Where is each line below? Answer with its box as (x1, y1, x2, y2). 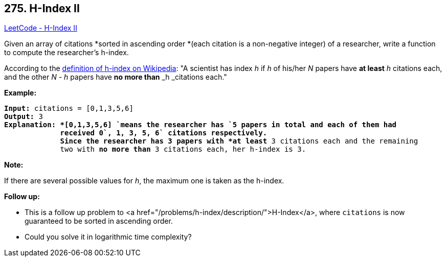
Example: (4, 88, 37, 98)
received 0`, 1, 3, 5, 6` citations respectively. (60, 129, 267, 137)
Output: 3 (4, 112, 43, 121)
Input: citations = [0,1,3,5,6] (4, 104, 133, 113)
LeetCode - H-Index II (4, 23, 77, 33)
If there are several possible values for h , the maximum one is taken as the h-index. (4, 176, 284, 185)
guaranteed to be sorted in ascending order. (25, 217, 173, 226)
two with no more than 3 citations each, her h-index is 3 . (60, 145, 306, 154)
